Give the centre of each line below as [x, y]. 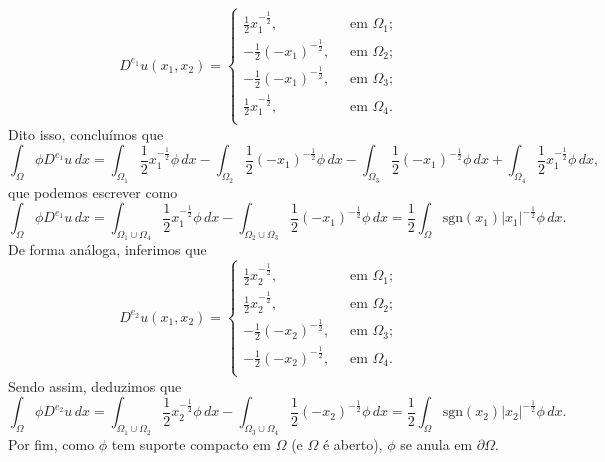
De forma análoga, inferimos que [107, 249]
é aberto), [352, 443]
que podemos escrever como [93, 191]
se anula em [436, 443]
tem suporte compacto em [191, 443]
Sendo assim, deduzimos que [95, 385]
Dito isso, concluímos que [86, 133]
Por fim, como [51, 443]
